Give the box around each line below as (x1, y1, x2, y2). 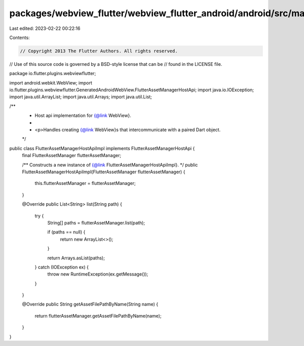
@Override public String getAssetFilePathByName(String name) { (22, 301, 159, 307)
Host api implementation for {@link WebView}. (34, 112, 132, 119)
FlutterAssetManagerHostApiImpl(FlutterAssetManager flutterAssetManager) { (22, 169, 185, 175)
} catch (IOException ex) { (34, 264, 89, 270)
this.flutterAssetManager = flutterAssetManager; (34, 180, 136, 186)
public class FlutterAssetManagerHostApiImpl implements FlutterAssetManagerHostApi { (9, 145, 195, 151)
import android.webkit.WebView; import (9, 80, 92, 86)
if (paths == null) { (47, 229, 86, 235)
